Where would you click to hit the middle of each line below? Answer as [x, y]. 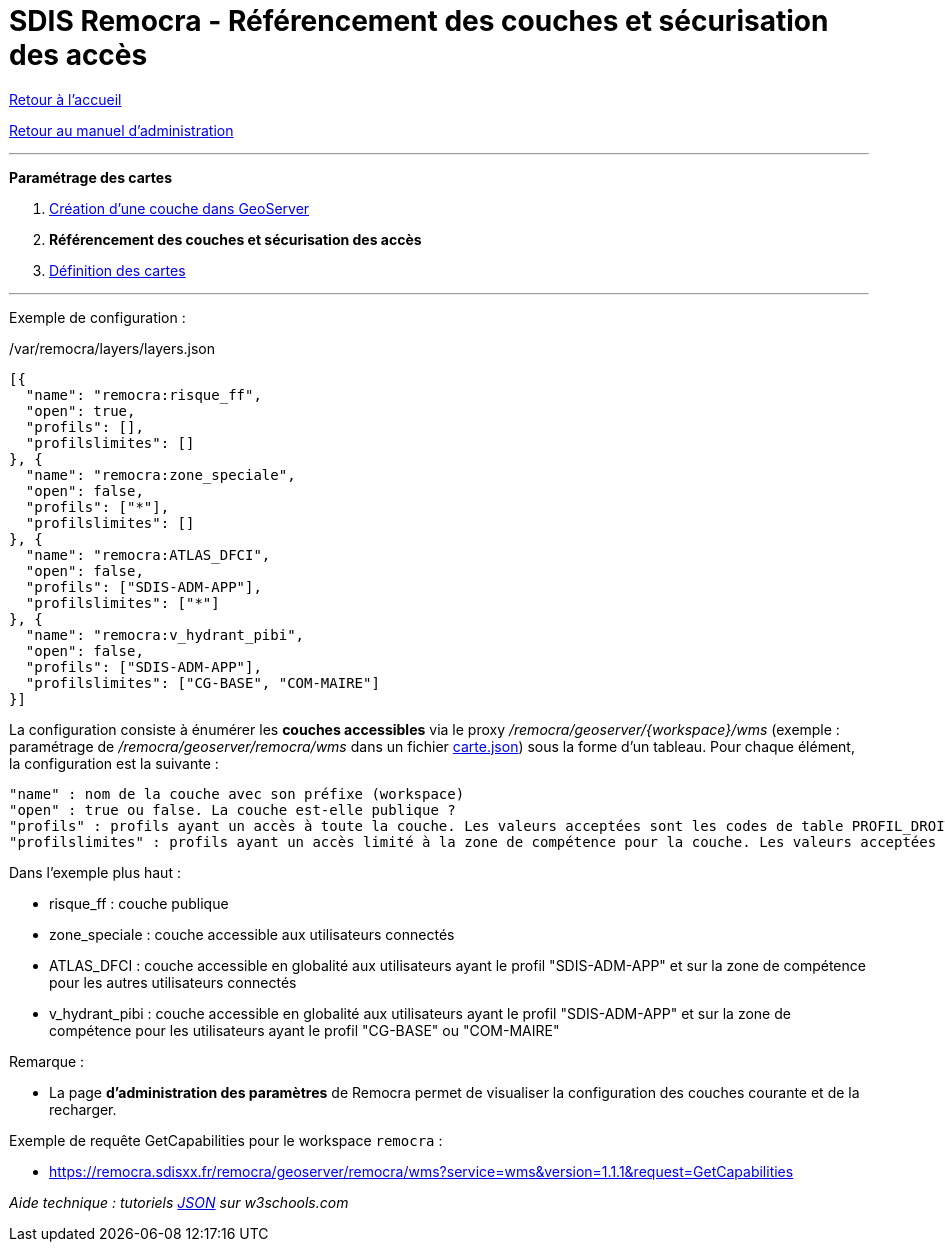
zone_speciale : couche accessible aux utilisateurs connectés [252, 934]
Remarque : [47, 1061]
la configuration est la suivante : [114, 763]
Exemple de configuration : [97, 317]
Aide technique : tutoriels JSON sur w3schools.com [179, 1202]
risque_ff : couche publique [139, 903]
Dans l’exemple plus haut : [95, 872]
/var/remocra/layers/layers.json [112, 348]
